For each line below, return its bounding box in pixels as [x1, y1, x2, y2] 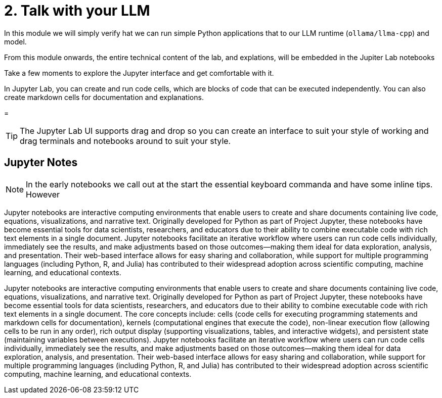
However [26, 189, 60, 200]
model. [4, 37, 27, 46]
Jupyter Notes [4, 156, 78, 169]
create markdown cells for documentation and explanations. [4, 92, 204, 102]
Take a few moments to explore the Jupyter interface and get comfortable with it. [4, 68, 274, 77]
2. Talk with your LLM [4, 2, 150, 19]
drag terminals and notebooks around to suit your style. [20, 135, 231, 146]
